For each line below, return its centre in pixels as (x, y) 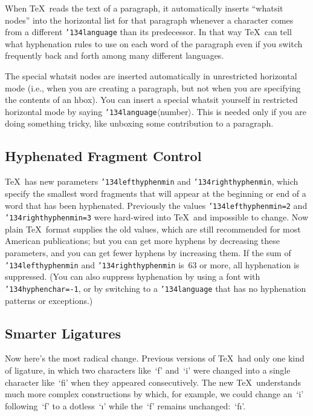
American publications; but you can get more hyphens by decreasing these (143, 241)
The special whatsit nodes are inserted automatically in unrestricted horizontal (151, 76)
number (174, 111)
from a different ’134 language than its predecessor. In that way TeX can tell (148, 32)
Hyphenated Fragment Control (103, 156)
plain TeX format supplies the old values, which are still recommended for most (153, 229)
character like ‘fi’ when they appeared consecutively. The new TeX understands (153, 382)
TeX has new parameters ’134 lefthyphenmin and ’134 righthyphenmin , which (152, 181)
